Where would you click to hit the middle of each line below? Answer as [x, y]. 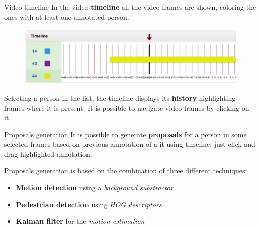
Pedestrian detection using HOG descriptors [89, 204]
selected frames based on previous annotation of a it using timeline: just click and [130, 144]
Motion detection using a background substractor [95, 188]
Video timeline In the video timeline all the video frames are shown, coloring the [130, 7]
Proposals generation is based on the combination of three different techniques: [126, 171]
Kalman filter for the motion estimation [80, 221]
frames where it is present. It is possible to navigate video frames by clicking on [127, 107]
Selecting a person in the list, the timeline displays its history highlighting [120, 97]
